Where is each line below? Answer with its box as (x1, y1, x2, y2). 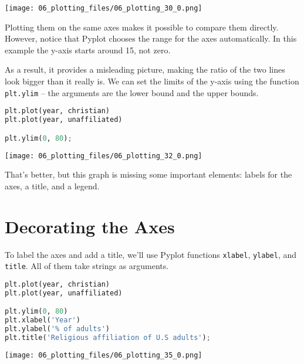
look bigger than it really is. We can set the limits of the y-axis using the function (5, 75, 299, 87)
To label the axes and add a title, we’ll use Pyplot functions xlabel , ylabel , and (5, 248, 297, 260)
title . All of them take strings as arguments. (5, 260, 169, 272)
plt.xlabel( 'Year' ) (5, 316, 80, 325)
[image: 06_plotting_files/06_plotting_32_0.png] (5, 151, 202, 160)
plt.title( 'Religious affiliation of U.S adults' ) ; (5, 333, 211, 342)
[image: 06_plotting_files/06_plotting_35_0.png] (5, 351, 202, 359)
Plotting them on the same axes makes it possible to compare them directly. (5, 21, 279, 33)
